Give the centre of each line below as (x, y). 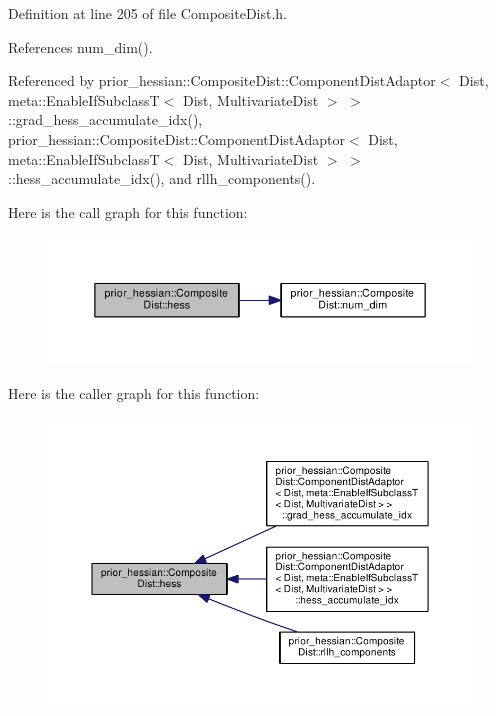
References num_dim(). (80, 46)
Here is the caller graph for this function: (134, 392)
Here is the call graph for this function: (128, 211)
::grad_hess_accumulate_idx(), (105, 119)
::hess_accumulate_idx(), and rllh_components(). (162, 178)
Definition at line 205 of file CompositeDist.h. (148, 13)
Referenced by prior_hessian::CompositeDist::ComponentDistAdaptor (222, 80)
